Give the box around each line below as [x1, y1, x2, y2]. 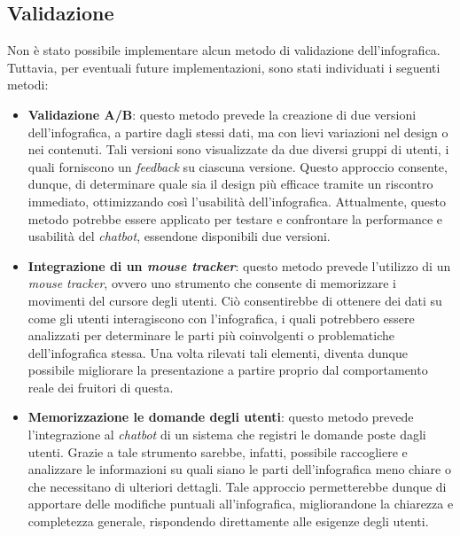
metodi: [7, 75, 49, 94]
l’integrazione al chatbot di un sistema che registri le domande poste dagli [27, 425, 426, 444]
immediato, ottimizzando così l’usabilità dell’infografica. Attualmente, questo [27, 191, 447, 210]
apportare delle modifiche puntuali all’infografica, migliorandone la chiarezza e [27, 494, 454, 513]
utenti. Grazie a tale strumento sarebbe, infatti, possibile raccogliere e [27, 442, 408, 461]
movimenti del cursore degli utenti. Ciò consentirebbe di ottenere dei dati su [27, 291, 442, 309]
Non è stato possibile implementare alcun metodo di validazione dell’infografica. [7, 41, 441, 59]
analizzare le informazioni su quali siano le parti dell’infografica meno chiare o [27, 460, 451, 478]
